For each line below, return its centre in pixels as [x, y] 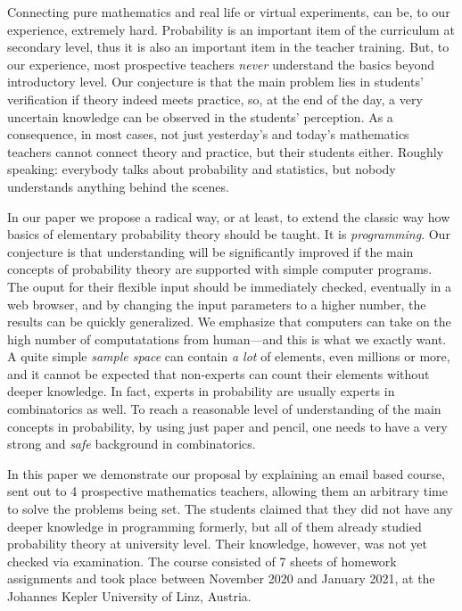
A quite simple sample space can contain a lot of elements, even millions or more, [229, 356]
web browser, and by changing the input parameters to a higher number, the [217, 304]
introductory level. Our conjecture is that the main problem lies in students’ [215, 82]
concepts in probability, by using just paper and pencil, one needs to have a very [227, 426]
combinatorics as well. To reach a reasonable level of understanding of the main [224, 409]
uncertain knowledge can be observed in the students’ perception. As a [200, 116]
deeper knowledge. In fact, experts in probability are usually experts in [201, 391]
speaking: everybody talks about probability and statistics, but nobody [202, 169]
